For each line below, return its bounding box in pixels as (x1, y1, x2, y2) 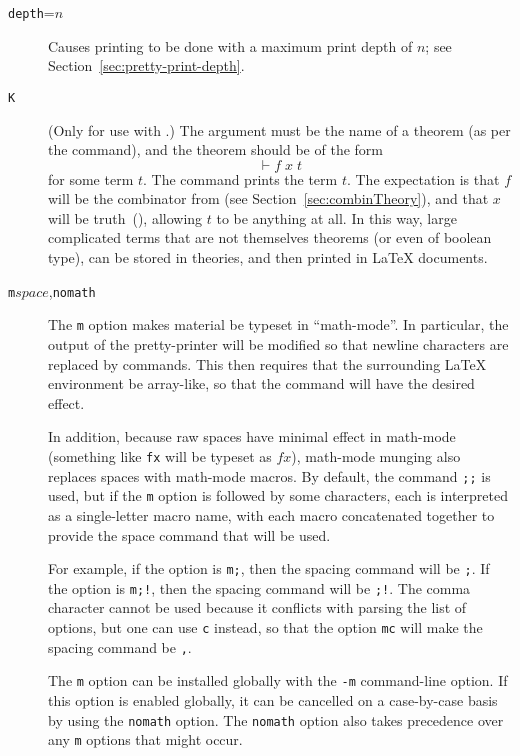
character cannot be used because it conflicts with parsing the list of (48, 597, 467, 618)
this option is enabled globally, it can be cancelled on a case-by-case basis (48, 689, 498, 710)
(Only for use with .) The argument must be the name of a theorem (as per (48, 119, 511, 140)
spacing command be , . (48, 636, 192, 657)
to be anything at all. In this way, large (216, 207, 457, 228)
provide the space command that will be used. (48, 524, 331, 545)
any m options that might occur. (48, 729, 243, 750)
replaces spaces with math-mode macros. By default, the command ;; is (48, 465, 491, 486)
